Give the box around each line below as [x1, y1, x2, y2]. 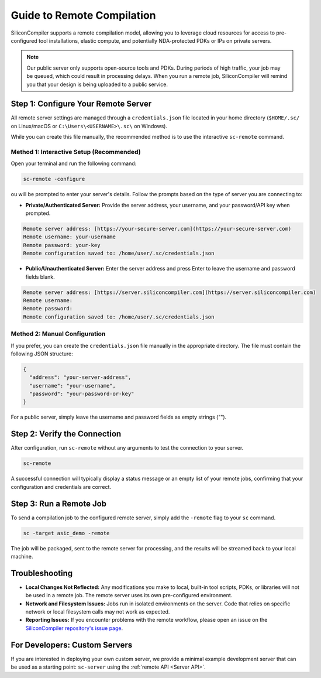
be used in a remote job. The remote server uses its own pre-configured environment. [25, 592, 233, 599]
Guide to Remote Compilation [11, 9, 156, 22]
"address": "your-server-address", [29, 374, 132, 381]
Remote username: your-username [23, 234, 116, 240]
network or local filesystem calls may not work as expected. [25, 608, 170, 615]
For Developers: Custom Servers [11, 640, 133, 650]
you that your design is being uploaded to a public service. [26, 81, 168, 88]
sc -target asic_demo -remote [23, 530, 110, 536]
